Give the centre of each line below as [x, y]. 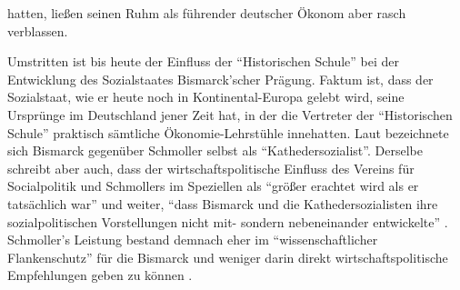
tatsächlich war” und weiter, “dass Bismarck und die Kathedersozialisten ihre [223, 203]
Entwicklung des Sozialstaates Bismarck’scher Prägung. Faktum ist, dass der [220, 79]
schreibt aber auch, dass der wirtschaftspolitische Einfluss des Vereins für [211, 168]
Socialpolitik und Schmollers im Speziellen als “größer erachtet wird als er [213, 186]
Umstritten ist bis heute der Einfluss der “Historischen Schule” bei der [204, 61]
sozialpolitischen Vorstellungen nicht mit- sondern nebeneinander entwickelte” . [228, 221]
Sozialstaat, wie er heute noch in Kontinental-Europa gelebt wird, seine [206, 97]
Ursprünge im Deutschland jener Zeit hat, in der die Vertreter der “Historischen [230, 114]
